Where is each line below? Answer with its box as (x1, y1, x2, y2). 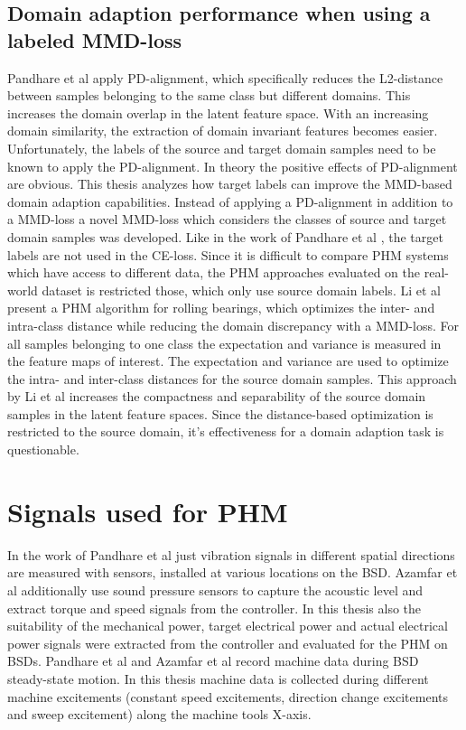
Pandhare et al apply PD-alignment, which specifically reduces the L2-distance (7, 68, 443, 87)
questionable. (7, 440, 79, 459)
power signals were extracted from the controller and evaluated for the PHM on (7, 633, 448, 652)
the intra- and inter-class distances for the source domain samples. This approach (7, 369, 457, 388)
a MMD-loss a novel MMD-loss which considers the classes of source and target (7, 210, 447, 229)
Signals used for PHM (7, 492, 288, 529)
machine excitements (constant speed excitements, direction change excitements (7, 687, 448, 706)
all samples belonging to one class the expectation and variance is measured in (7, 333, 442, 352)
